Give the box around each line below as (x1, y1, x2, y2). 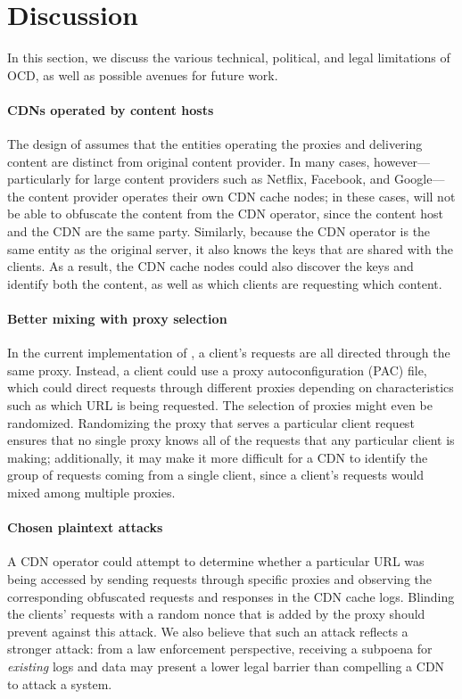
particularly (7, 169, 71, 188)
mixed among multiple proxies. (7, 483, 176, 501)
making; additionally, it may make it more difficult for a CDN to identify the (7, 448, 428, 466)
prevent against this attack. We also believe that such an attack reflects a (7, 621, 408, 640)
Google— (393, 169, 445, 188)
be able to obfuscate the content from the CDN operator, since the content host (7, 204, 443, 223)
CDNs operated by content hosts (7, 100, 214, 119)
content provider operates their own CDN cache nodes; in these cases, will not (29, 186, 456, 205)
